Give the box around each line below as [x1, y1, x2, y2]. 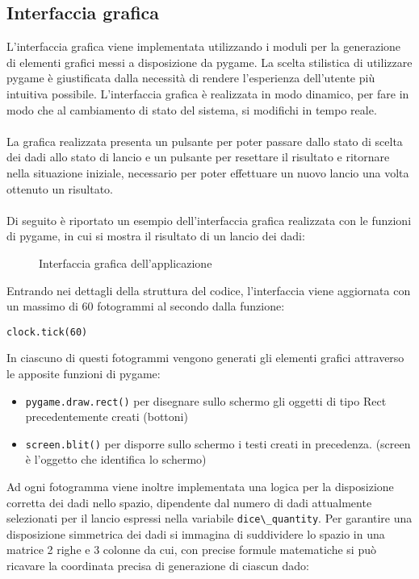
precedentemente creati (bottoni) [25, 408, 188, 425]
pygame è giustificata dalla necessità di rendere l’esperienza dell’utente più [6, 69, 375, 86]
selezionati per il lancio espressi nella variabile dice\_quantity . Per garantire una [6, 510, 413, 527]
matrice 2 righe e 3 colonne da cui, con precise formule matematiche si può [6, 541, 376, 558]
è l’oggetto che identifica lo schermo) [25, 451, 207, 468]
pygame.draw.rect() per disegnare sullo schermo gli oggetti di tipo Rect [25, 392, 387, 409]
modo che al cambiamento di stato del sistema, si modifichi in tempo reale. [6, 101, 377, 118]
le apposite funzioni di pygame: [6, 364, 161, 381]
